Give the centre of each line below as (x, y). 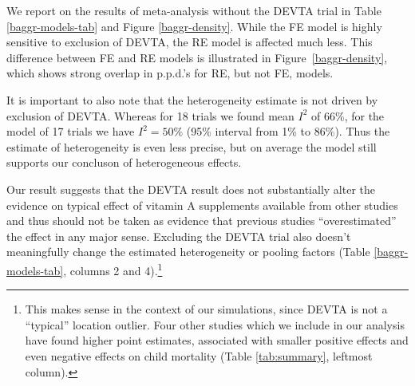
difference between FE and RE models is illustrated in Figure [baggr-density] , (197, 57)
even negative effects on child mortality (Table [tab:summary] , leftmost (199, 355)
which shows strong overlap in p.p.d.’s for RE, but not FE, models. (170, 73)
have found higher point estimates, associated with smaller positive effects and (217, 340)
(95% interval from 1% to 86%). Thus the (288, 131)
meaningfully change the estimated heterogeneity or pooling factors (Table (188, 252)
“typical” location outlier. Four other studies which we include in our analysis (215, 324)
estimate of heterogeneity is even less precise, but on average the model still (192, 146)
